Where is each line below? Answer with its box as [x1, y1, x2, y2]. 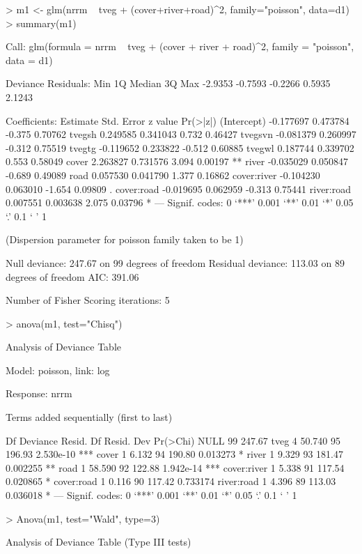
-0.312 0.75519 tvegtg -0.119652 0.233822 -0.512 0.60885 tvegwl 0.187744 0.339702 [6, 140, 354, 155]
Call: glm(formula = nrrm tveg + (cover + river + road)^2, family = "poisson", [6, 39, 354, 54]
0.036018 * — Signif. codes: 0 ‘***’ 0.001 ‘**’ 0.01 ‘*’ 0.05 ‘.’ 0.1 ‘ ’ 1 [6, 488, 297, 502]
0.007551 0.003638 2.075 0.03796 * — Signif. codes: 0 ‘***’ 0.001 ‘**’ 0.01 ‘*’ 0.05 [6, 195, 354, 210]
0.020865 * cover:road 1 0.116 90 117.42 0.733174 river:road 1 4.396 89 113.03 [6, 474, 336, 488]
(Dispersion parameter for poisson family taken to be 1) [6, 232, 244, 247]
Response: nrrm [6, 386, 72, 401]
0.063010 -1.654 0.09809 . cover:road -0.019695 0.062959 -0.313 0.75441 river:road [6, 181, 352, 196]
